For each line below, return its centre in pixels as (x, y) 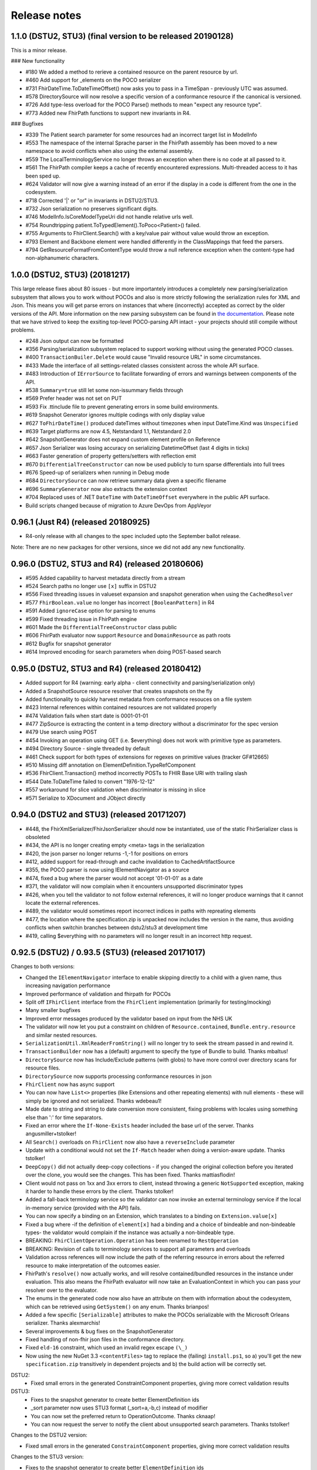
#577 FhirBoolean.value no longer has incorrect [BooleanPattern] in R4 (120, 602)
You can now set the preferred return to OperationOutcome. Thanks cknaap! (123, 1416)
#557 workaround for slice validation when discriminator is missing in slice (115, 790)
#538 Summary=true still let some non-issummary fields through (104, 390)
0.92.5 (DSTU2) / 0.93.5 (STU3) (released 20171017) (108, 953)
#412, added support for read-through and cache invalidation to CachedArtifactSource (130, 862)
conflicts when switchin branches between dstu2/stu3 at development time (117, 928)
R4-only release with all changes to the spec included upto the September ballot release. (133, 536)
